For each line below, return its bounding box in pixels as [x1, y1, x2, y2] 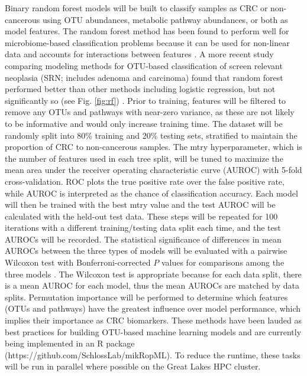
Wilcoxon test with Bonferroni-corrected [5, 256, 151, 269]
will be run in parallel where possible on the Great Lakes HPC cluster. [5, 360, 261, 372]
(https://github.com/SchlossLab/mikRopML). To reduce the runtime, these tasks [5, 348, 300, 361]
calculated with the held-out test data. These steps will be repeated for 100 [5, 210, 278, 222]
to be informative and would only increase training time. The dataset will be [5, 117, 283, 129]
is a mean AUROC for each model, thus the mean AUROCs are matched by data [5, 279, 300, 292]
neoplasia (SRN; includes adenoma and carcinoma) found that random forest [5, 71, 283, 83]
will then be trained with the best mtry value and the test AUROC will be [5, 198, 276, 211]
